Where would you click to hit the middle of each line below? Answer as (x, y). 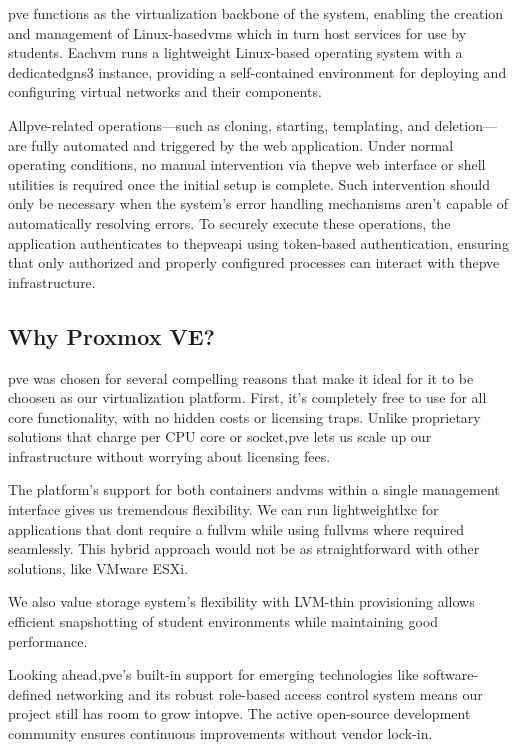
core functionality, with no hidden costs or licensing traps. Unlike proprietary (244, 416)
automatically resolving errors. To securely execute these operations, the (229, 222)
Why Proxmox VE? (111, 335)
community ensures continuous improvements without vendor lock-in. (220, 733)
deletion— (465, 124)
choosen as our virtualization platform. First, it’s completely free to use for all (247, 397)
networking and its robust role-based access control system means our (269, 693)
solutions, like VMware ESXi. (98, 567)
